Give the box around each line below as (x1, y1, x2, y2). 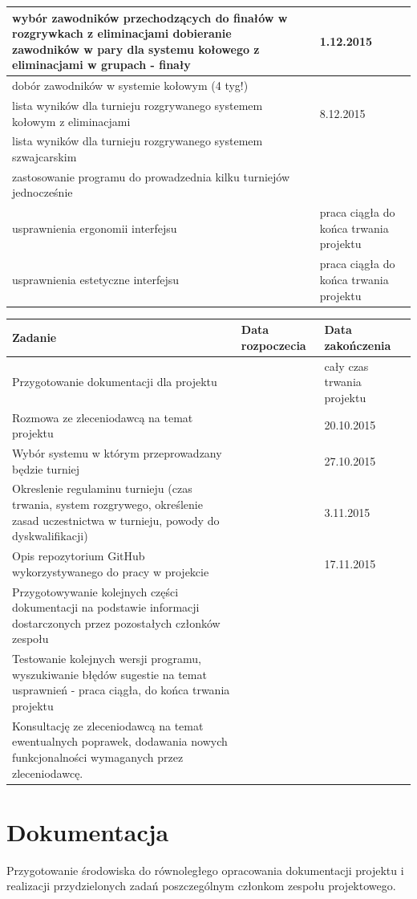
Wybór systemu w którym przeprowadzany (12, 445, 222, 461)
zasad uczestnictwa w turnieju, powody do (12, 511, 220, 528)
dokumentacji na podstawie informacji (12, 599, 200, 616)
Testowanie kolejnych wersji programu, (12, 650, 201, 667)
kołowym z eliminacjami (12, 112, 131, 129)
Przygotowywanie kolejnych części (12, 583, 179, 600)
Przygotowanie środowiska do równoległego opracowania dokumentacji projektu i (6, 861, 404, 878)
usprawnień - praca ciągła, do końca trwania (12, 681, 230, 698)
